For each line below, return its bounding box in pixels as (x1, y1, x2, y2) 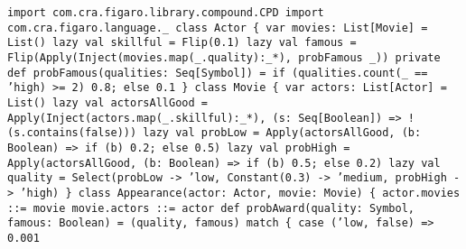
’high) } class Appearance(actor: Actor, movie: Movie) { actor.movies (20, 186, 461, 199)
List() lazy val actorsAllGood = (7, 96, 208, 109)
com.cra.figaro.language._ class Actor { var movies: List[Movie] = (7, 21, 428, 34)
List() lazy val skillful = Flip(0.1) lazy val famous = (7, 36, 357, 50)
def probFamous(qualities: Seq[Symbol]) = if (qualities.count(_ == (7, 66, 428, 79)
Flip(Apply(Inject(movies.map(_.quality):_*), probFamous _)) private (7, 51, 441, 64)
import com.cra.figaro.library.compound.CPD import (7, 6, 324, 19)
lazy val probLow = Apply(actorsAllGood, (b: (143, 126, 422, 140)
